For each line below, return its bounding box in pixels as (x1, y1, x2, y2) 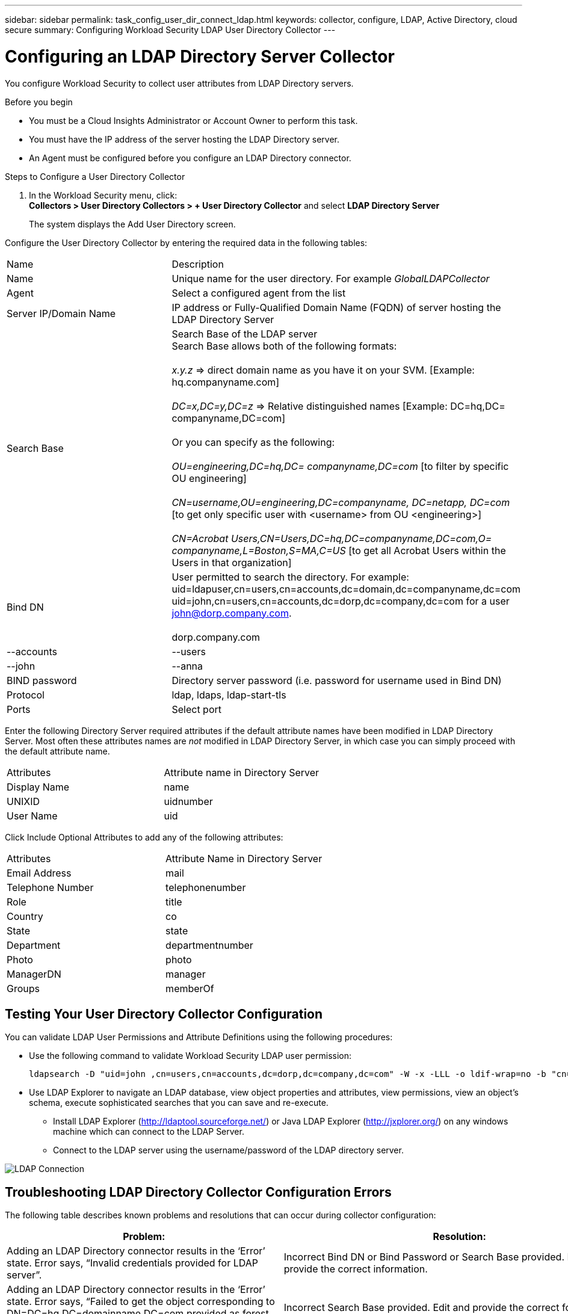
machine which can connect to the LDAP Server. (53, 1126, 244, 1137)
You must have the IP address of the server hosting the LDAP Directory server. (29, 134, 340, 144)
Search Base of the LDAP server (171, 327, 318, 340)
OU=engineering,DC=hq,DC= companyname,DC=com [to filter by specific (171, 460, 509, 472)
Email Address (7, 866, 72, 879)
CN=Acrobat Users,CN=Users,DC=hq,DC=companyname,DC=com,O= (171, 532, 492, 544)
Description (171, 258, 224, 270)
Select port (171, 703, 222, 715)
